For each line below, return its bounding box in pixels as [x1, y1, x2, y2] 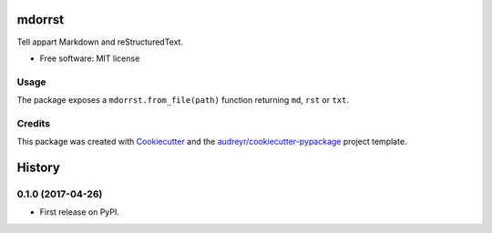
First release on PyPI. [39, 207, 120, 218]
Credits [16, 116, 50, 129]
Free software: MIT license [39, 53, 140, 64]
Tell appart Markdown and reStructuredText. [16, 36, 184, 47]
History [16, 160, 61, 175]
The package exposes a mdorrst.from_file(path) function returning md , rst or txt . [16, 95, 350, 106]
